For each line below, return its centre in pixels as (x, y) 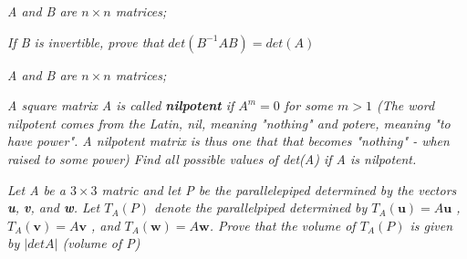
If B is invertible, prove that (86, 41)
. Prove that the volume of (282, 225)
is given (431, 225)
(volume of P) (101, 243)
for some (308, 105)
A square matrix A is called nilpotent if (121, 105)
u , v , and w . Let (54, 207)
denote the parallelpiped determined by (261, 207)
